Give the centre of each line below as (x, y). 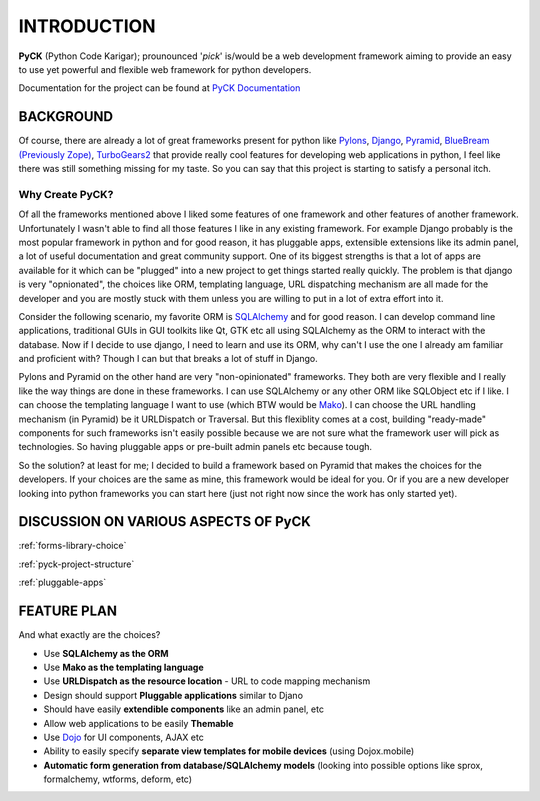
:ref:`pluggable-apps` (62, 582)
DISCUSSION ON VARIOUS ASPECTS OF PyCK (165, 521)
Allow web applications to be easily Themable (138, 723)
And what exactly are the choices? (89, 635)
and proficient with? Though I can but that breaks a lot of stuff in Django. (168, 359)
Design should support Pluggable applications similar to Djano (173, 695)
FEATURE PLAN (67, 611)
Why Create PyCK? (66, 194)
